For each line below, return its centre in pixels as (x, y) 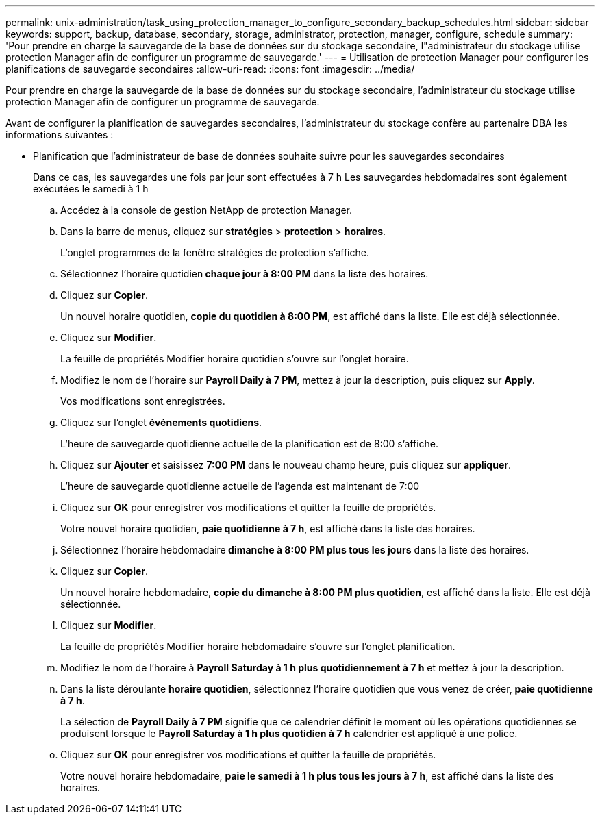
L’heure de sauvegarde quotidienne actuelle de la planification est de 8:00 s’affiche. (250, 444)
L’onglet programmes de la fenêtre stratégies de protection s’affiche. (215, 252)
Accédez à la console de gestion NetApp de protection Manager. (207, 210)
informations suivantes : (60, 135)
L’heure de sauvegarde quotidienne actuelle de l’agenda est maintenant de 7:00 (240, 486)
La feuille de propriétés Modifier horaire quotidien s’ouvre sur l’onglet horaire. (235, 359)
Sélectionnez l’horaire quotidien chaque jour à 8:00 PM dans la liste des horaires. (245, 274)
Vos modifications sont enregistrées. (143, 401)
